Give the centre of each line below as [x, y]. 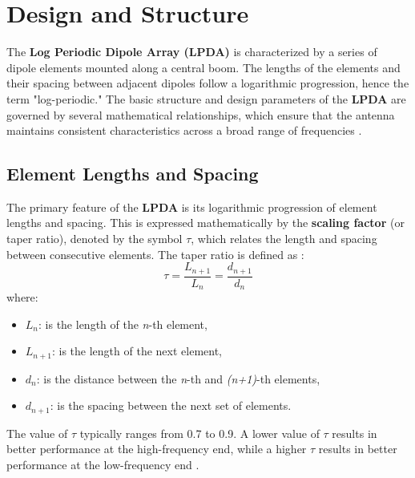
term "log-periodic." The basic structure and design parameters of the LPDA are [206, 98]
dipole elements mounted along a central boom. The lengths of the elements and [203, 67]
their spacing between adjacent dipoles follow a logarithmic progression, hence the [208, 83]
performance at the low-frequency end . [103, 465]
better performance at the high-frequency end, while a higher [157, 449]
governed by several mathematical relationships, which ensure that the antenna [201, 114]
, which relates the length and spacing [284, 239]
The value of [37, 433]
